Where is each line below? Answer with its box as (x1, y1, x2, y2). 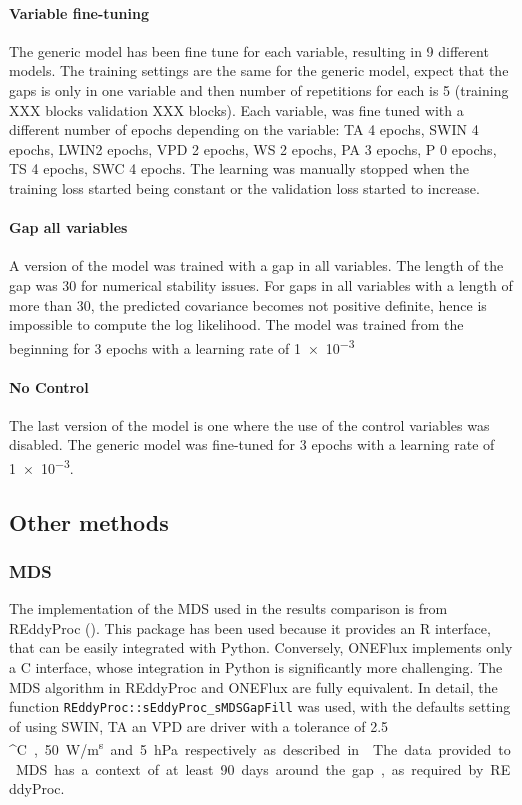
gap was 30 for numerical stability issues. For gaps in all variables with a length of (9, 274, 513, 295)
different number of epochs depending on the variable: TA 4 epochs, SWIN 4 (9, 119, 479, 140)
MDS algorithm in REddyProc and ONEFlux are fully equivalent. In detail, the (9, 676, 498, 697)
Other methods (9, 506, 169, 537)
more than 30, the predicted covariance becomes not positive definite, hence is (9, 294, 487, 315)
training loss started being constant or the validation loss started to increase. (9, 177, 480, 198)
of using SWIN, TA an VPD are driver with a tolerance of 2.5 (9, 715, 389, 736)
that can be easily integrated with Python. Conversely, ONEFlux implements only (9, 637, 513, 658)
